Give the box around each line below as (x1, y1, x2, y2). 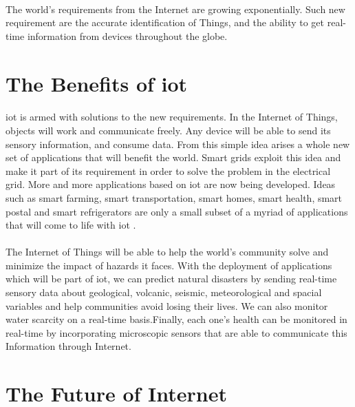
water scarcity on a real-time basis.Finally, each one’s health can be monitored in (6, 312, 347, 326)
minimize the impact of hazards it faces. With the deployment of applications (6, 258, 332, 272)
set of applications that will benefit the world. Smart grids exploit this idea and (6, 150, 341, 165)
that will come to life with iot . (6, 218, 136, 232)
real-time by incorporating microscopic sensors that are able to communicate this (6, 325, 347, 340)
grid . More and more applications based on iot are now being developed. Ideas (6, 177, 336, 191)
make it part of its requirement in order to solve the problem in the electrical (6, 163, 331, 178)
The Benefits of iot (6, 69, 188, 97)
